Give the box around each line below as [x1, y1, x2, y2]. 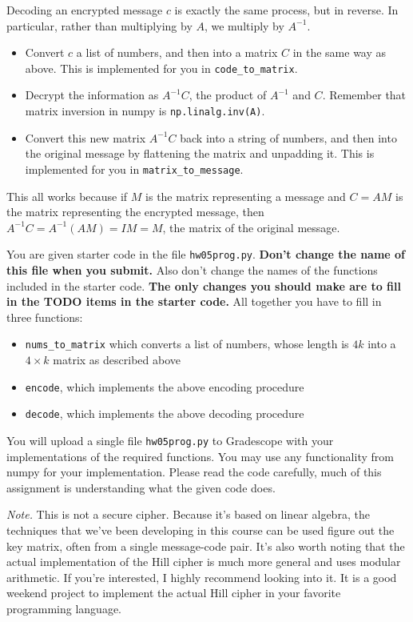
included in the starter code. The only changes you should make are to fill [6, 277, 401, 294]
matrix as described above [53, 351, 181, 367]
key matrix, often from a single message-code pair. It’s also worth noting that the [6, 537, 405, 554]
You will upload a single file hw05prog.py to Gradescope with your [6, 431, 334, 448]
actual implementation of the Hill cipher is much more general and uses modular [6, 553, 401, 570]
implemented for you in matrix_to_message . [25, 160, 244, 177]
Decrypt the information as [25, 86, 159, 103]
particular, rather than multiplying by [6, 17, 193, 34]
